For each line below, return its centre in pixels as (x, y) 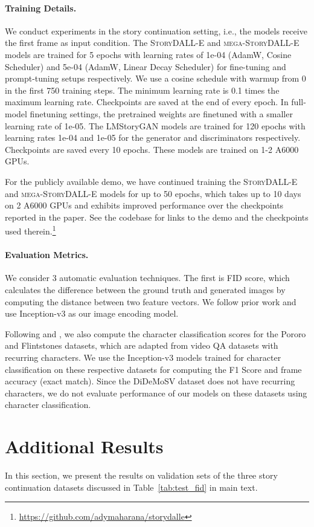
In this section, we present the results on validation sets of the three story (141, 475)
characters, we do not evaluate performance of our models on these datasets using (156, 393)
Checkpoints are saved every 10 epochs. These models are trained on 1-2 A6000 (152, 149)
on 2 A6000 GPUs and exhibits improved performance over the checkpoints (144, 205)
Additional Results (84, 446)
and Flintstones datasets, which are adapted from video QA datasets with (142, 345)
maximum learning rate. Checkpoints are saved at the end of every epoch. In (147, 102)
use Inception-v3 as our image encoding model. (92, 313)
